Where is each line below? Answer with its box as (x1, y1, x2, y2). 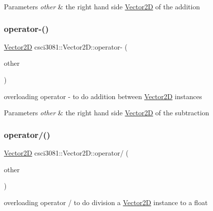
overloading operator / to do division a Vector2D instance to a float (4, 197, 208, 207)
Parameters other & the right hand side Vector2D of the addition (4, 1, 200, 11)
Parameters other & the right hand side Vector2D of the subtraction (4, 107, 209, 118)
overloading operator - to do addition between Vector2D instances (4, 91, 202, 101)
